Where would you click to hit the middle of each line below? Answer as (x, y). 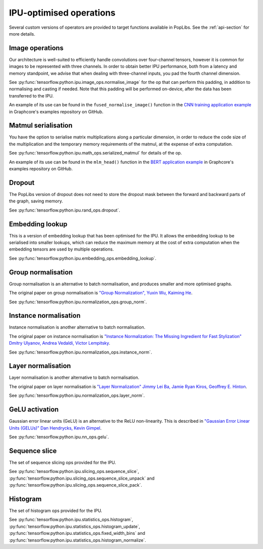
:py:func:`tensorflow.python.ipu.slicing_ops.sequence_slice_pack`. (75, 485)
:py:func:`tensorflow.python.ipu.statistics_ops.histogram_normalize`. (77, 540)
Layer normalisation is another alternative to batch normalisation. (74, 377)
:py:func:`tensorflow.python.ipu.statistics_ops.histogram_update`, (75, 526)
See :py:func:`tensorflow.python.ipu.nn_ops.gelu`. (59, 437)
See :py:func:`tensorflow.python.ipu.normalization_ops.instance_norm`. (81, 352)
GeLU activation (34, 410)
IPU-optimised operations (62, 13)
